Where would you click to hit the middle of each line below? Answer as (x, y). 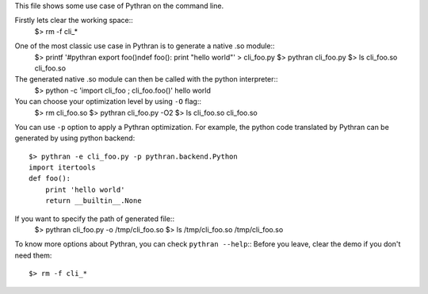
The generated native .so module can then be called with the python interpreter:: (146, 79)
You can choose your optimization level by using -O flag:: (108, 101)
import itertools (62, 168)
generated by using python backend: (75, 138)
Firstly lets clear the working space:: (74, 21)
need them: (33, 255)
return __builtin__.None (93, 201)
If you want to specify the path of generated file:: (94, 219)
